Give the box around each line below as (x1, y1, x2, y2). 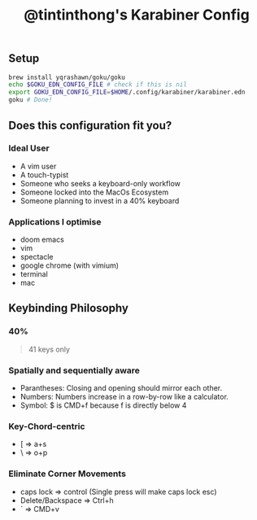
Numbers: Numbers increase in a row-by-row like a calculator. (20, 392, 229, 402)
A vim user (20, 161, 57, 171)
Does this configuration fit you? (8, 118, 172, 132)
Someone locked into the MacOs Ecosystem (20, 187, 169, 197)
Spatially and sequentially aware (8, 365, 141, 376)
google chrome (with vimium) (20, 260, 120, 270)
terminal (20, 269, 49, 279)
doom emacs (20, 234, 65, 245)
